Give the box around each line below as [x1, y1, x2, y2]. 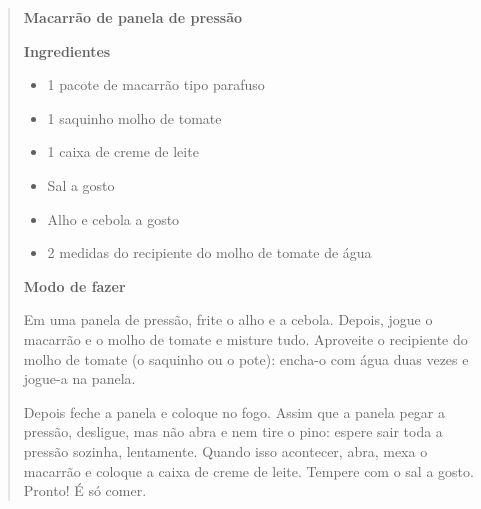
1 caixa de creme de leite [47, 141, 199, 162]
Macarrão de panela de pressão [23, 7, 243, 27]
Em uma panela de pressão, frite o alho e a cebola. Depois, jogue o [23, 309, 433, 330]
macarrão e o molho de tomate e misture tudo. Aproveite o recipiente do [23, 328, 468, 349]
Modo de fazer [23, 275, 126, 296]
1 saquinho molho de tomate [47, 107, 222, 128]
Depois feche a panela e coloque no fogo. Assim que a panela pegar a [23, 401, 445, 422]
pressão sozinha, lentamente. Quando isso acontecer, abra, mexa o [23, 440, 428, 461]
